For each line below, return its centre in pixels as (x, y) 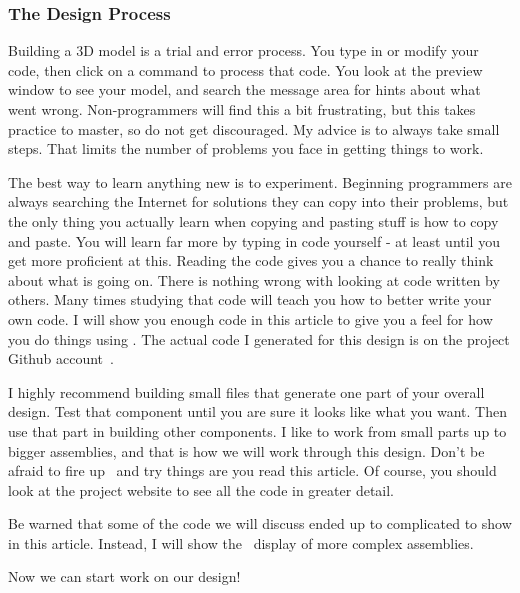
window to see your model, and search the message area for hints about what (244, 89)
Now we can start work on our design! (124, 576)
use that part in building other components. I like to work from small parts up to (257, 430)
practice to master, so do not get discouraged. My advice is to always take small (254, 128)
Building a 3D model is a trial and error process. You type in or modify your (243, 50)
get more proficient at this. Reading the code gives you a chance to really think (251, 260)
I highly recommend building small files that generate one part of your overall (246, 391)
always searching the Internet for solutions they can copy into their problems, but (258, 201)
